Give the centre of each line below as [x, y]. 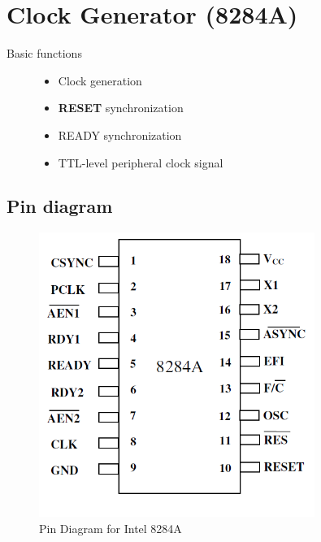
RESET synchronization [121, 108]
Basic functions [44, 53]
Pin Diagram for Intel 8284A [111, 528]
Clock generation [100, 80]
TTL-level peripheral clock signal [141, 162]
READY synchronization [120, 134]
